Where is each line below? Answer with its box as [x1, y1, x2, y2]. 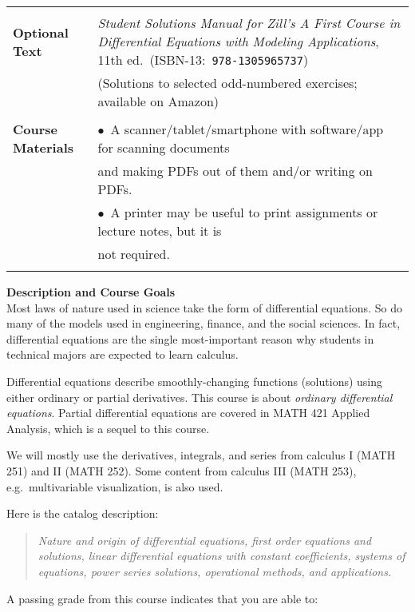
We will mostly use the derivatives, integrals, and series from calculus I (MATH [6, 447, 396, 463]
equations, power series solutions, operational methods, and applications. [38, 562, 392, 579]
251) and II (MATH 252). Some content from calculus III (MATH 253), [6, 462, 357, 479]
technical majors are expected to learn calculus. [6, 346, 239, 363]
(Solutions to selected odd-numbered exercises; [97, 74, 358, 92]
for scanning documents [97, 138, 230, 157]
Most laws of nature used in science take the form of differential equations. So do [6, 299, 402, 316]
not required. [97, 244, 170, 263]
